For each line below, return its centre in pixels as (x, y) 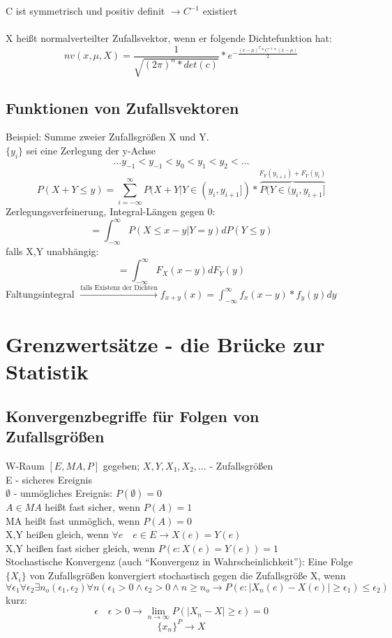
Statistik (47, 371)
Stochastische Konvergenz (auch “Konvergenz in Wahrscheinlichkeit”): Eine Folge (179, 561)
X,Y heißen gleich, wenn (57, 534)
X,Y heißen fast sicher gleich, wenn (81, 548)
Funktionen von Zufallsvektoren (122, 107)
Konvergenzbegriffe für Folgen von (133, 415)
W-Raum (25, 465)
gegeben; (121, 465)
